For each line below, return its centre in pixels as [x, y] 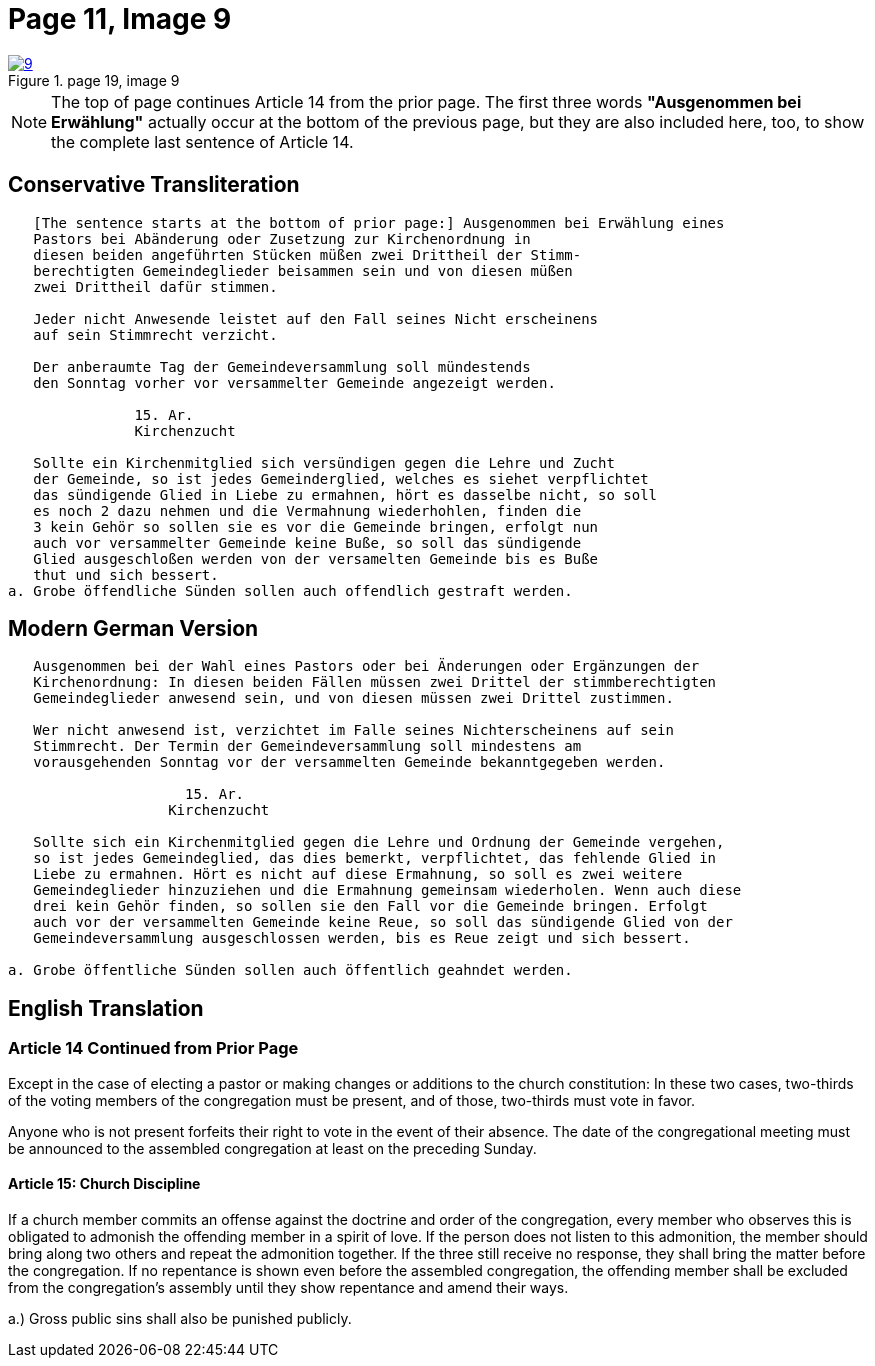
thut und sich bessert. [126, 574]
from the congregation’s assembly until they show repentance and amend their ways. [288, 1287]
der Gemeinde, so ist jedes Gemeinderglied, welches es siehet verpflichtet [341, 478]
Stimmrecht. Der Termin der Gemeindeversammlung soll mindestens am [307, 746]
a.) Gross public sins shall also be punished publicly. [180, 1318]
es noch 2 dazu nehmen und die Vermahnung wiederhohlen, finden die [307, 510]
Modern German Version [133, 629]
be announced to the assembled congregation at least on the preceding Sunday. [272, 1148]
